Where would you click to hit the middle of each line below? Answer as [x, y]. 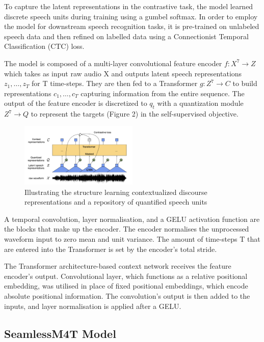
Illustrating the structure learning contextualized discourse [116, 192]
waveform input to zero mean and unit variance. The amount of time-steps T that [132, 239]
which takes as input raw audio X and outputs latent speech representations [123, 73]
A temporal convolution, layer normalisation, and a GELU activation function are [132, 219]
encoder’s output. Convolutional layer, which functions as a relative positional [126, 276]
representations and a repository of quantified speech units [116, 202]
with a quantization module [200, 103]
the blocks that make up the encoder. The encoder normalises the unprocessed [127, 229]
